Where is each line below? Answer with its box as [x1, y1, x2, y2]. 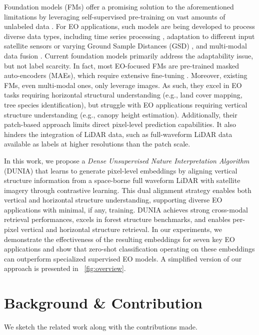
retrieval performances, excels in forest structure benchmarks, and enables [4, 214, 230, 224]
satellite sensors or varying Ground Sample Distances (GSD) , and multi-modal [4, 40, 247, 51]
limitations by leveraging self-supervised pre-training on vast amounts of [4, 11, 225, 21]
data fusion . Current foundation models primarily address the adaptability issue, [4, 50, 253, 60]
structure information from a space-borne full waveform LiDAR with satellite [4, 175, 240, 185]
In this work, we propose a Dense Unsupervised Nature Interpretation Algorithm [4, 155, 249, 165]
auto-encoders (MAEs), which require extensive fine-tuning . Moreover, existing [4, 70, 247, 80]
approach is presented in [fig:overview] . [4, 263, 126, 273]
